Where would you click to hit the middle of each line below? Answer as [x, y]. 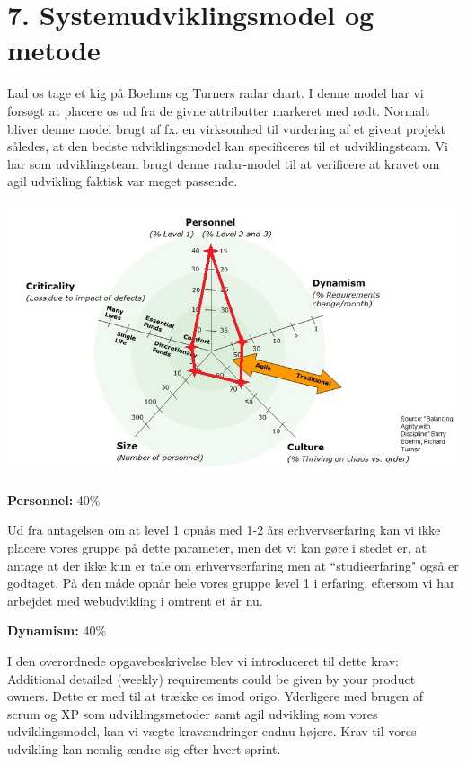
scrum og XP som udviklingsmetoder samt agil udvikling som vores [193, 713]
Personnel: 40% [54, 499]
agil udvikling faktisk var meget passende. [123, 181]
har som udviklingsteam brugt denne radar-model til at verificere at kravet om [224, 163]
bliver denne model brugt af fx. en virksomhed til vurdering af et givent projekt [227, 128]
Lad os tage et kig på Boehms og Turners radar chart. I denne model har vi [216, 93]
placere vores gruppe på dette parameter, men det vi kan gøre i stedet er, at [217, 548]
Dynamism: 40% [57, 631]
